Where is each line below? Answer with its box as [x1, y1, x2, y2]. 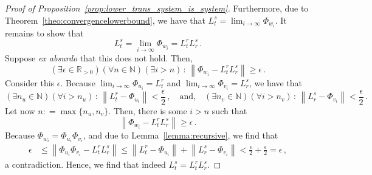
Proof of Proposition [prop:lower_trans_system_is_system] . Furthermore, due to [5, 2, 309, 14]
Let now [5, 104, 35, 117]
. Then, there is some [108, 104, 187, 117]
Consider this [5, 76, 55, 89]
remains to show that [5, 26, 84, 39]
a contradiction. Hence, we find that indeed [5, 158, 166, 171]
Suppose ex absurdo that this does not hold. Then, [5, 52, 193, 64]
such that [212, 104, 247, 117]
